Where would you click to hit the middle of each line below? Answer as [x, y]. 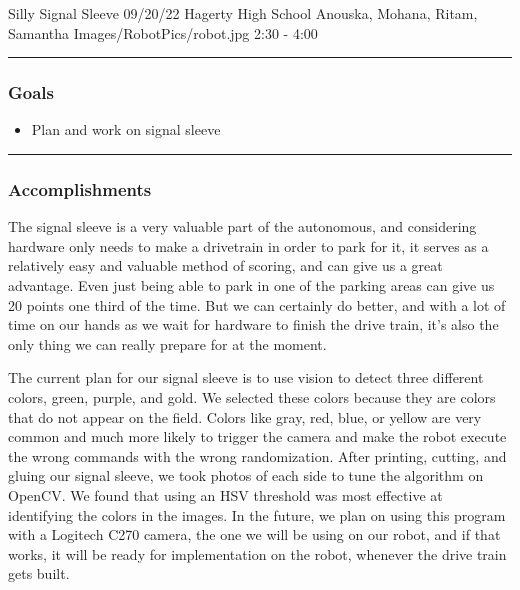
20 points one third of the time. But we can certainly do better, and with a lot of [257, 304]
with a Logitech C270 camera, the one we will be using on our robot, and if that [254, 534]
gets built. [39, 573]
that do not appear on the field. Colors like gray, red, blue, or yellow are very [245, 416]
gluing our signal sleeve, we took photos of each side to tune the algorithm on [246, 475]
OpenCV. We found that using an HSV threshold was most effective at [225, 494]
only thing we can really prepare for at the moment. [167, 343]
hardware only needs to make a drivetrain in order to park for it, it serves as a [248, 245]
